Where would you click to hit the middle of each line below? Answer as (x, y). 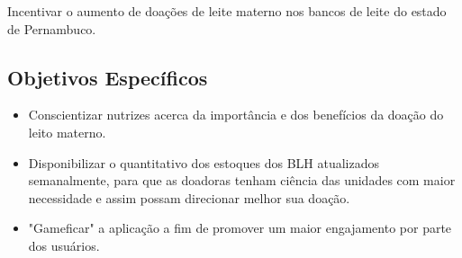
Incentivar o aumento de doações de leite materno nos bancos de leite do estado (227, 11)
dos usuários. (64, 245)
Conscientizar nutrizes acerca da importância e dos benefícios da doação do (236, 115)
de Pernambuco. (52, 28)
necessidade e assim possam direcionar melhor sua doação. (189, 197)
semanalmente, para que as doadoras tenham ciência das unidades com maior (242, 180)
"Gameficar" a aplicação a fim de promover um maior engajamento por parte (240, 228)
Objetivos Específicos (108, 77)
